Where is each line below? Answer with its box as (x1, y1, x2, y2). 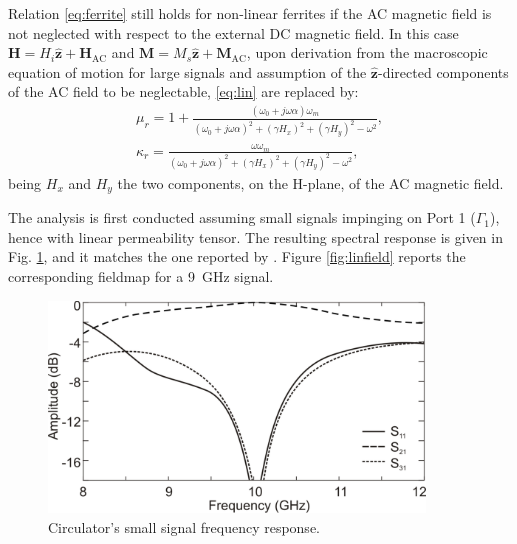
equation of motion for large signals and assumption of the (8, 61, 367, 82)
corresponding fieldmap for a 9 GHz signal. (8, 266, 274, 287)
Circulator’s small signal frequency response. (48, 516, 320, 537)
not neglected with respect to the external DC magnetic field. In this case (8, 22, 459, 43)
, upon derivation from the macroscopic (246, 42, 488, 63)
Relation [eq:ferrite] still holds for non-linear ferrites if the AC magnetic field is (8, 3, 492, 23)
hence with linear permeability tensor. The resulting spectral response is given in (8, 226, 503, 247)
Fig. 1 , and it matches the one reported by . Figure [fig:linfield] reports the (8, 246, 466, 267)
